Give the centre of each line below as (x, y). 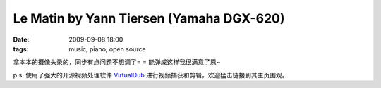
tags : (21, 49)
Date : (21, 39)
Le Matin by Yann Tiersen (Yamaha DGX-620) (149, 18)
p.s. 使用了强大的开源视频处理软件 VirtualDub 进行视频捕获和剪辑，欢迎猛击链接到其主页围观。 (151, 75)
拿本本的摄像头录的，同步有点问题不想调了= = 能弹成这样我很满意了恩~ (117, 62)
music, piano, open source (107, 49)
